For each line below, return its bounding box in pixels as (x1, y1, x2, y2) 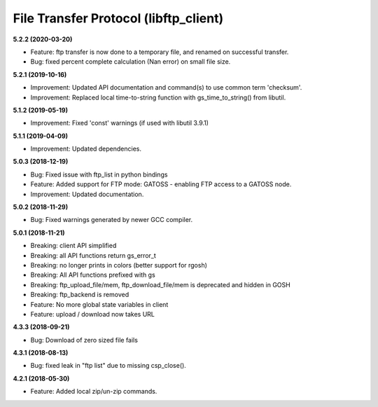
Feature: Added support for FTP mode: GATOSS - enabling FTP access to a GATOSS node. (30, 180, 292, 188)
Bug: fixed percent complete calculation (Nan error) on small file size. (30, 57, 231, 66)
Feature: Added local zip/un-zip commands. (30, 387, 157, 396)
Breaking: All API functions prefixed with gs (30, 270, 155, 280)
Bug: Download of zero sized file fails (30, 336, 138, 344)
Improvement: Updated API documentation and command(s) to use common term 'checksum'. (30, 83, 302, 92)
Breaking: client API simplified (30, 242, 117, 250)
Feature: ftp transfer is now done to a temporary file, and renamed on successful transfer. (30, 48, 289, 56)
